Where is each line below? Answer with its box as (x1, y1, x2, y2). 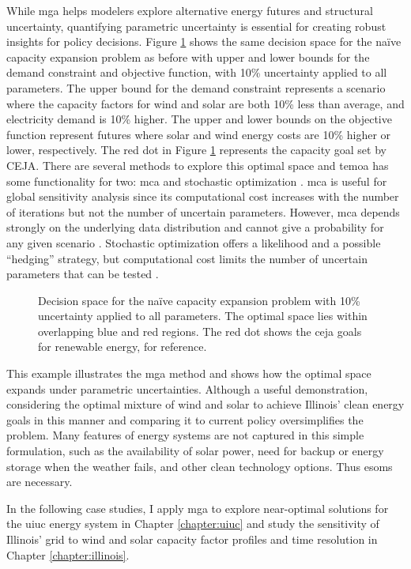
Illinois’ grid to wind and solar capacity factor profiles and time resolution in (6, 531, 378, 547)
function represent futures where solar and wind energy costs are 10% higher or (6, 126, 391, 142)
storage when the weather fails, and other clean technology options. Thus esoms (6, 458, 393, 474)
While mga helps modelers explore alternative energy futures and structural (6, 2, 373, 18)
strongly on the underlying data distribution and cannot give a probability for (6, 219, 384, 236)
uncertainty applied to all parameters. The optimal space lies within (38, 307, 368, 324)
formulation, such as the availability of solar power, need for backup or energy (6, 443, 384, 459)
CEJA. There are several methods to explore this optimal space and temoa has (6, 156, 389, 173)
